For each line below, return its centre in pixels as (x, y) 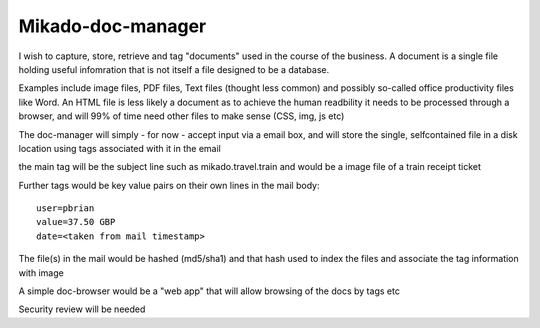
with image (41, 272)
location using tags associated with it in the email (120, 148)
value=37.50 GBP (76, 222)
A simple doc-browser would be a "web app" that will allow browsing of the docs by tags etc (209, 291)
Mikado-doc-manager (112, 26)
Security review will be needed (82, 309)
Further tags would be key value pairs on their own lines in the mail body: (169, 185)
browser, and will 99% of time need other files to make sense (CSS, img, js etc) (181, 116)
